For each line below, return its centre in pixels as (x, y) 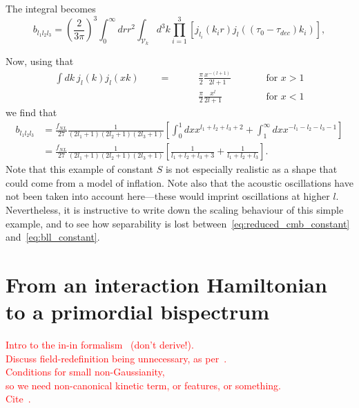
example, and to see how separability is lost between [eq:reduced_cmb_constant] (178, 223)
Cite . (18, 399)
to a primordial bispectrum (138, 312)
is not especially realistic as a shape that (251, 169)
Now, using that (40, 61)
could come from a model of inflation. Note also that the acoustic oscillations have (179, 182)
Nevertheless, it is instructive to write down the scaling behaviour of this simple (175, 209)
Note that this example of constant (80, 169)
